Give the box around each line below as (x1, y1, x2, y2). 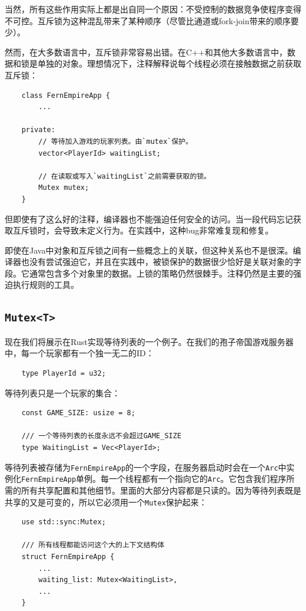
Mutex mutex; (38, 183, 89, 192)
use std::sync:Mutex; (21, 518, 106, 527)
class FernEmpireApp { (21, 91, 110, 100)
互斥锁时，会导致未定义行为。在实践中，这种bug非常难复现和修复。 (12, 224, 274, 236)
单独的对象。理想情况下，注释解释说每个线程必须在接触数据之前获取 (37, 57, 301, 70)
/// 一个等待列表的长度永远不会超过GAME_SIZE (21, 432, 182, 441)
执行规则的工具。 (12, 278, 79, 291)
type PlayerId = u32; (21, 369, 106, 378)
